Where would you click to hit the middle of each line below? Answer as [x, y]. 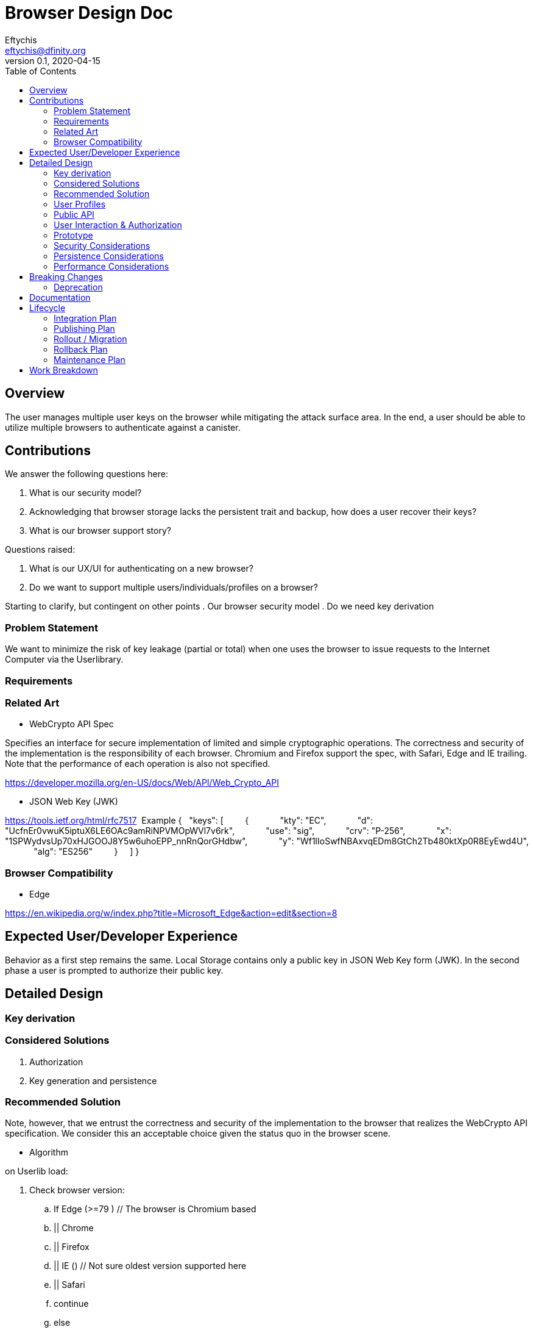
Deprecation [78, 287]
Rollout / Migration [90, 339]
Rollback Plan [81, 349]
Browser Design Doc [89, 13]
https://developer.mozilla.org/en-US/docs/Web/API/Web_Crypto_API [142, 783]
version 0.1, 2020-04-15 [53, 60]
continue [71, 1304]
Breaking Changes [66, 276]
